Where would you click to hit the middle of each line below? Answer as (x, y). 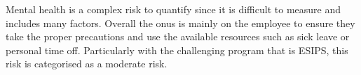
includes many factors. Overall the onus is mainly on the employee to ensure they (180, 23)
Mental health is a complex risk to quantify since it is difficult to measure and (173, 9)
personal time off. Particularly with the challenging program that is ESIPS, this (177, 50)
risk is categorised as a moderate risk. (87, 64)
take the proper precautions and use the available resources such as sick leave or (178, 36)
